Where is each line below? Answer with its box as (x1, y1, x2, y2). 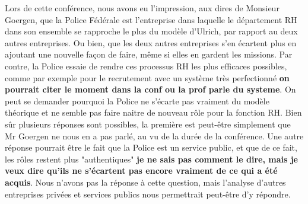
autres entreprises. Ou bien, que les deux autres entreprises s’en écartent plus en (5, 36, 297, 49)
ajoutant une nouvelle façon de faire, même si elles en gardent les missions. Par (5, 48, 293, 60)
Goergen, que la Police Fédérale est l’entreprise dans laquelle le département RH (5, 13, 297, 26)
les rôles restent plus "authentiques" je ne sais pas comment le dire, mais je (5, 152, 298, 165)
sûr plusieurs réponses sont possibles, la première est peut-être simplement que (5, 117, 291, 130)
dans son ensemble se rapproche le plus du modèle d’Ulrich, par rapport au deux (5, 25, 298, 37)
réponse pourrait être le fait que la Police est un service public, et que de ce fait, (5, 141, 297, 154)
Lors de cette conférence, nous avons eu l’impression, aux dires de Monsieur (5, 2, 280, 14)
